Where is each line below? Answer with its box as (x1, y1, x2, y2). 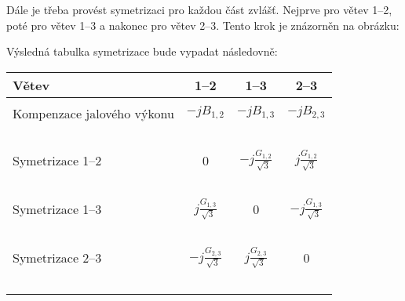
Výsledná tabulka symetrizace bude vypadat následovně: (6, 43, 278, 60)
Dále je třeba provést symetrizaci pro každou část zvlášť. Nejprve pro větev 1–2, (6, 2, 392, 17)
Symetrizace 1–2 (13, 150, 102, 169)
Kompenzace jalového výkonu (13, 103, 174, 122)
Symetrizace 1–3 (13, 199, 102, 218)
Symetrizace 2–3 (13, 248, 102, 267)
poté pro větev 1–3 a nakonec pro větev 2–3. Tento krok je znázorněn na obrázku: (6, 16, 400, 33)
